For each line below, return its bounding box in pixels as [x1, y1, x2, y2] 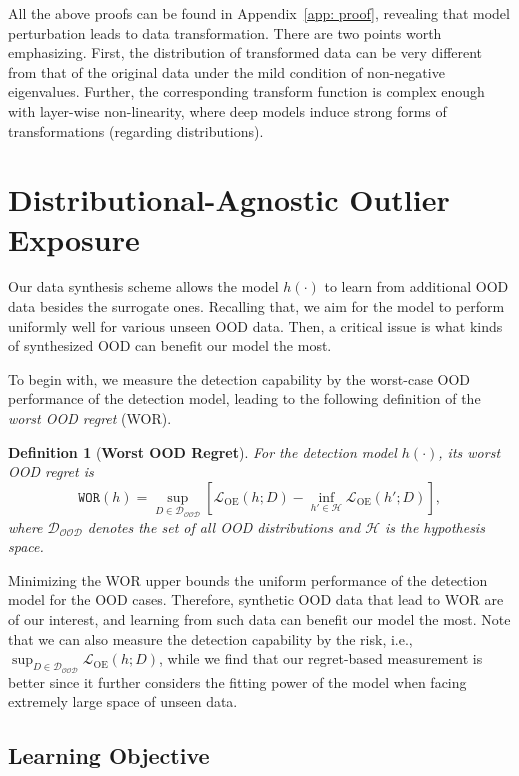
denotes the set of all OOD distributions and [87, 516, 361, 537]
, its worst [438, 441, 501, 462]
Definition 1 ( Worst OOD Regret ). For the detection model [8, 441, 397, 462]
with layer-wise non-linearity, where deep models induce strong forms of [8, 100, 447, 121]
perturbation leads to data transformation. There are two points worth [8, 22, 442, 43]
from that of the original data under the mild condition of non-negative [8, 61, 445, 82]
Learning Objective [8, 740, 210, 771]
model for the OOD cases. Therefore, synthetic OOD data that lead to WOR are [8, 589, 504, 610]
